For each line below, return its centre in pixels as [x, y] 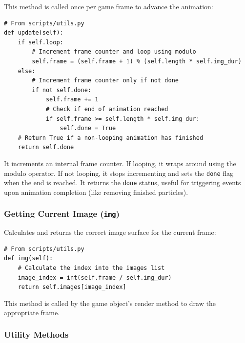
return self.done [46, 147]
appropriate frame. [32, 313]
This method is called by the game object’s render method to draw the [110, 303]
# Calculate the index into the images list [91, 268]
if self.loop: [41, 42]
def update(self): [34, 33]
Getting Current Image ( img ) [62, 214]
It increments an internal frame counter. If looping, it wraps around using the [120, 163]
